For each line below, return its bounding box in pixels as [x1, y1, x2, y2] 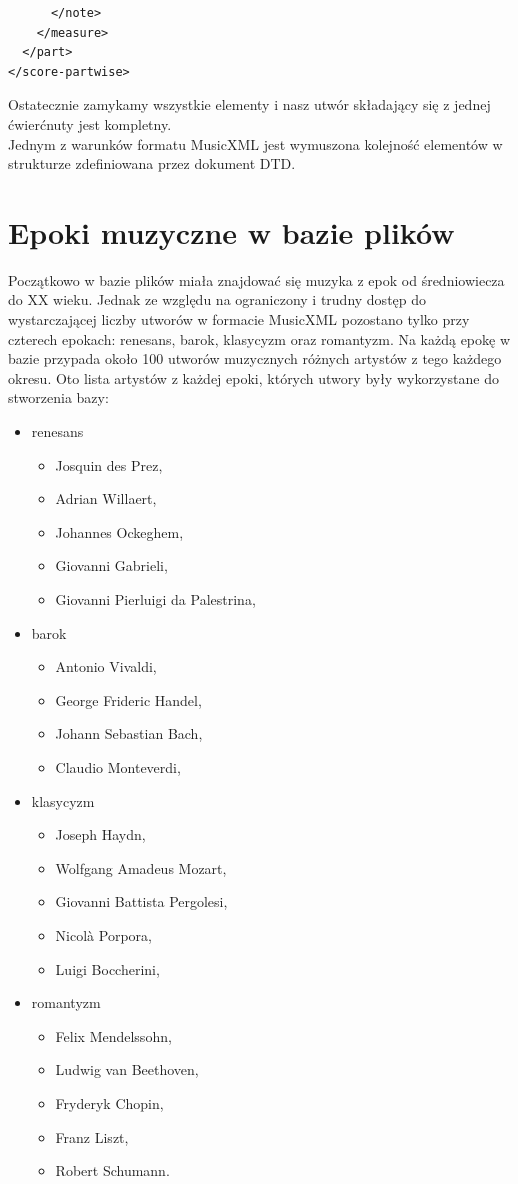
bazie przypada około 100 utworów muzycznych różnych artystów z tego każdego [8, 348, 502, 369]
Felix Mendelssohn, [55, 1025, 172, 1046]
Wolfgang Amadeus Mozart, [55, 857, 227, 878]
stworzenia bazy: [8, 387, 109, 408]
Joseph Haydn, [55, 824, 146, 845]
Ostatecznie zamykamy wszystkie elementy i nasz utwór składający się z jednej [8, 94, 491, 115]
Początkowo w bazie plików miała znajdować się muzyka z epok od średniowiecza [8, 269, 505, 290]
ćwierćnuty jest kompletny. [8, 113, 172, 134]
